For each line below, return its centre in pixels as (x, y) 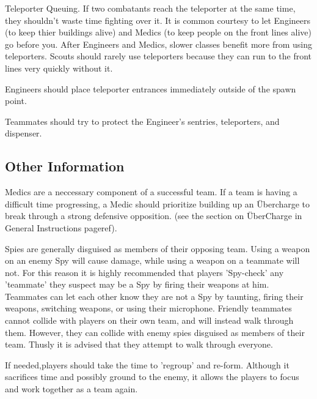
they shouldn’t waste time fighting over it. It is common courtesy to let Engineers (158, 20)
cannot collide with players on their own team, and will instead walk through (149, 320)
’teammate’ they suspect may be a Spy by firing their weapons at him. (137, 284)
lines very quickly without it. (59, 68)
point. (16, 101)
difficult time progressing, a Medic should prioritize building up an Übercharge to (158, 203)
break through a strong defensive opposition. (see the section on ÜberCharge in (154, 216)
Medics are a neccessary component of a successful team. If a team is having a (151, 192)
